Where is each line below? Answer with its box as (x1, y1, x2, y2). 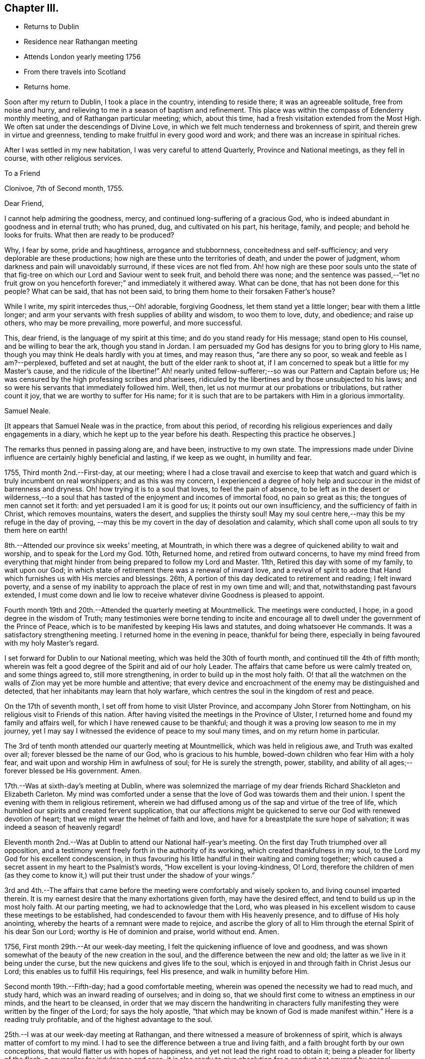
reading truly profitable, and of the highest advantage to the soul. (4, 1015, 213, 1024)
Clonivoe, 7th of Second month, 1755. (4, 184, 124, 193)
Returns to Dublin (24, 22, 79, 31)
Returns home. (24, 83, 71, 91)
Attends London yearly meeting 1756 (24, 52, 141, 61)
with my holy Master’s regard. (4, 639, 99, 648)
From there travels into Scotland (24, 68, 126, 76)
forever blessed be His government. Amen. (4, 767, 142, 775)
